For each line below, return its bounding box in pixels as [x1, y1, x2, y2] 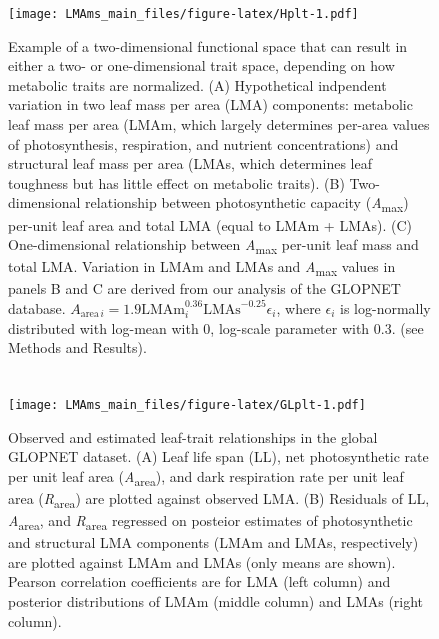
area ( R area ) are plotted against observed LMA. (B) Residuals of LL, [8, 487, 430, 511]
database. [8, 297, 66, 318]
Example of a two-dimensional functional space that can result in [8, 35, 408, 56]
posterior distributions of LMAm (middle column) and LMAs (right [8, 590, 424, 611]
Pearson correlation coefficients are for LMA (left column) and [8, 571, 391, 592]
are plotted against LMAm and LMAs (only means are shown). [8, 551, 396, 572]
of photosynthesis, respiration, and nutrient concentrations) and [8, 133, 399, 154]
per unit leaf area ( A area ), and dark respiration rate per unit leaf [8, 465, 404, 489]
